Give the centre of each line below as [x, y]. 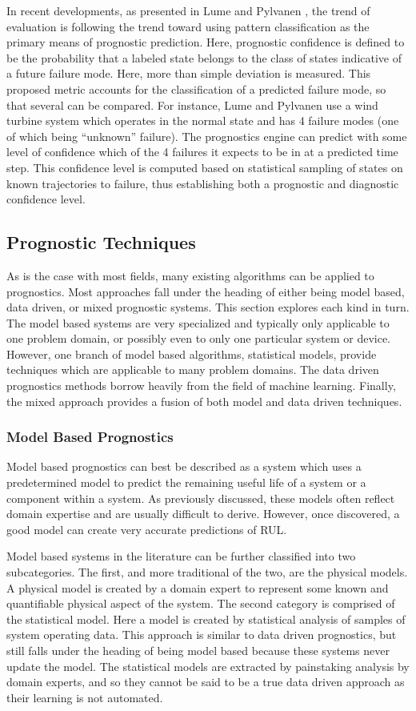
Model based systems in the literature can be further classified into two [181, 556]
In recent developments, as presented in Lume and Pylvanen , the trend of [188, 10]
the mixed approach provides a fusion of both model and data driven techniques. [204, 401]
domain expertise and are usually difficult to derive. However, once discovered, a [203, 514]
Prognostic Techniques [101, 242]
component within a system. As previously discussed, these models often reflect [201, 498]
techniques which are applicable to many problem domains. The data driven [193, 370]
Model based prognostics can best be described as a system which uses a [184, 466]
